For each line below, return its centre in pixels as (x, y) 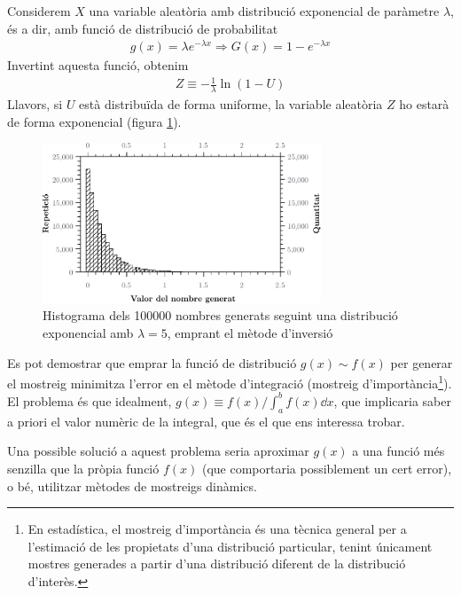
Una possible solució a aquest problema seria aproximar (158, 451)
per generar (422, 362)
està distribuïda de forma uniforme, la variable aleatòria (231, 104)
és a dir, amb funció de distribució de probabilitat (143, 28)
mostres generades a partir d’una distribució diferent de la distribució (217, 564)
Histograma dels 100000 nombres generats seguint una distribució (220, 315)
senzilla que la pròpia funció (83, 468)
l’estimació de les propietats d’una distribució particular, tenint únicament (230, 546)
